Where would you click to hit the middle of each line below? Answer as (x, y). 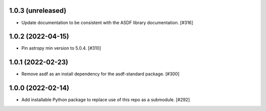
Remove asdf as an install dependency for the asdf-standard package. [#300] (100, 74)
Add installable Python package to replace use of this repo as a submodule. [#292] (106, 100)
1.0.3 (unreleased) (38, 11)
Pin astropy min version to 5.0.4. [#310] (61, 48)
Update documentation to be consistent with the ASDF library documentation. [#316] (107, 23)
